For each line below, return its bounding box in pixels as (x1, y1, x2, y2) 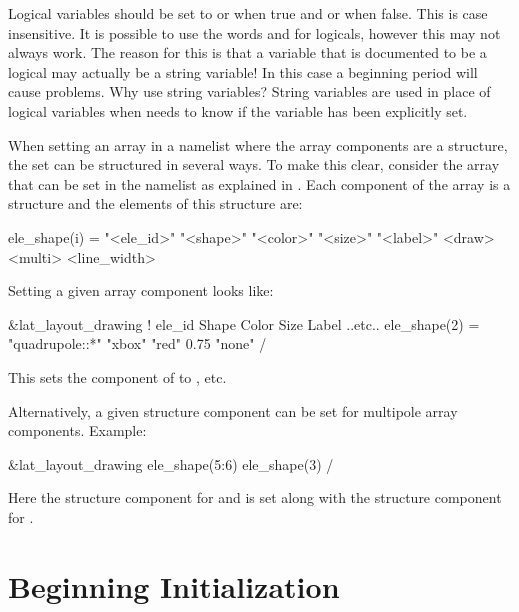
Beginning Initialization (8, 565, 340, 606)
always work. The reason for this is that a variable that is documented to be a (8, 42, 487, 63)
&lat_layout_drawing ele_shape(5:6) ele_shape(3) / (8, 453, 334, 474)
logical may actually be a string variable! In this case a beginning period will (8, 61, 478, 82)
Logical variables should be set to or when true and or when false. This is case (8, 3, 488, 23)
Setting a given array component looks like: (8, 280, 274, 301)
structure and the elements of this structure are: (8, 193, 303, 214)
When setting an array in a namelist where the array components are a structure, (8, 134, 508, 155)
